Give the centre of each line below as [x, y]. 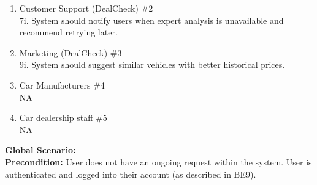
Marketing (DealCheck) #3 [71, 52]
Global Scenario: [40, 150]
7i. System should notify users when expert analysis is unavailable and [151, 20]
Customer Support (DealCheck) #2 [86, 8]
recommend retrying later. [68, 32]
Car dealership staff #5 [63, 118]
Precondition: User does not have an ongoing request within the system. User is [158, 161]
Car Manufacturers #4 [62, 85]
